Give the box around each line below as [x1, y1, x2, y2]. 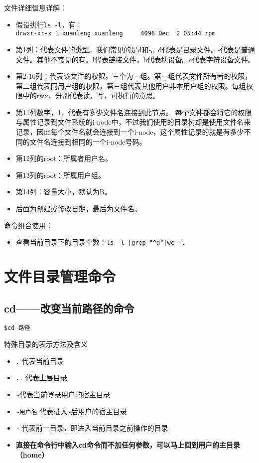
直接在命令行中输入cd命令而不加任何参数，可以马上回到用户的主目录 [15, 439, 240, 450]
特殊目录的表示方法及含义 [4, 339, 88, 349]
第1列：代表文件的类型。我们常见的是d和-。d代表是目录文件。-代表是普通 [15, 44, 255, 54]
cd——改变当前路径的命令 [4, 300, 134, 315]
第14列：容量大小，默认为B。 [15, 186, 112, 197]
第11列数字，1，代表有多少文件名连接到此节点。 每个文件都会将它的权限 [15, 107, 252, 117]
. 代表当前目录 [15, 355, 64, 366]
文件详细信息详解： [4, 2, 67, 12]
